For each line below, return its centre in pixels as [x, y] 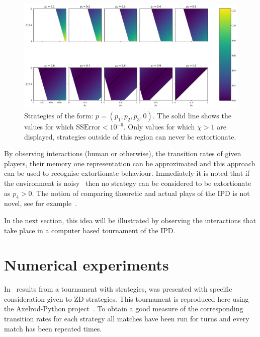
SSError [88, 128]
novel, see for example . [41, 203]
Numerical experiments [86, 265]
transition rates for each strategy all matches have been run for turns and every [127, 319]
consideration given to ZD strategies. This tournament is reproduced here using [126, 298]
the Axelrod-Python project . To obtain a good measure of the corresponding [124, 309]
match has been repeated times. [53, 328]
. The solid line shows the [192, 116]
